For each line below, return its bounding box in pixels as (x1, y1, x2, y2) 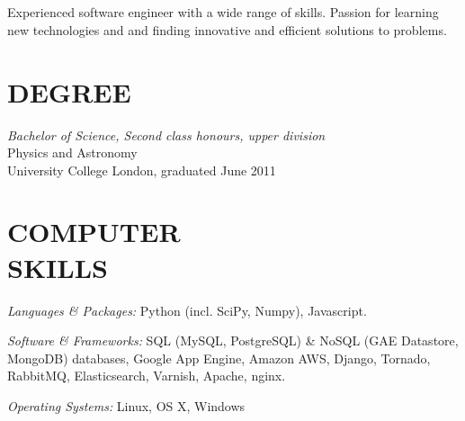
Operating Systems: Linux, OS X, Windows (7, 396, 246, 415)
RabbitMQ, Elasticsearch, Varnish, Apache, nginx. (7, 366, 286, 385)
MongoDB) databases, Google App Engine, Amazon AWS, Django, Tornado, (7, 348, 431, 367)
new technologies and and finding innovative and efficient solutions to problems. (7, 20, 447, 39)
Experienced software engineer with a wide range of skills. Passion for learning (7, 3, 439, 22)
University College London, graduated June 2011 (7, 160, 276, 179)
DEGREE (7, 73, 131, 110)
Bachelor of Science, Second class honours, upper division (7, 125, 326, 144)
